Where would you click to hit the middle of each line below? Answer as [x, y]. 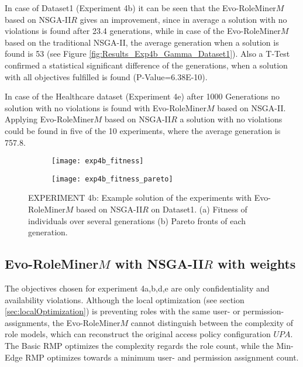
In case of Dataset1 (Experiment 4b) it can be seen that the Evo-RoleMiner [140, 8]
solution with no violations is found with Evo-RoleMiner [106, 107]
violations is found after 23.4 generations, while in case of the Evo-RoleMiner [143, 31]
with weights [257, 264]
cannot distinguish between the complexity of [212, 322]
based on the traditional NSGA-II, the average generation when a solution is [142, 42]
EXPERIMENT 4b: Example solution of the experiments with [140, 198]
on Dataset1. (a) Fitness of [199, 209]
